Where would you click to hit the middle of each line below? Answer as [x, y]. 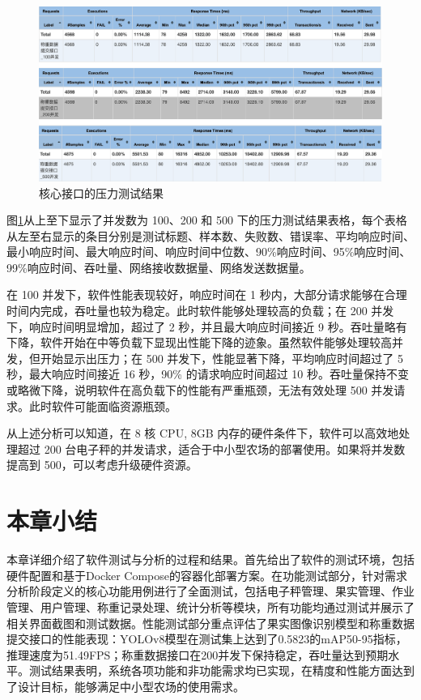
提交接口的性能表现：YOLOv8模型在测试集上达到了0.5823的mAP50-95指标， [207, 639]
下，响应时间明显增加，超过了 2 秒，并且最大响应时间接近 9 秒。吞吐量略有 [207, 326]
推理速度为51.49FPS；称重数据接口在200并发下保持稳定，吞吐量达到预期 [198, 654]
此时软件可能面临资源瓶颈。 [102, 405]
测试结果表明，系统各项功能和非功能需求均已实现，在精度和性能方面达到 [221, 670]
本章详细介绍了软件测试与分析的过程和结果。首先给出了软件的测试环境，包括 [210, 559]
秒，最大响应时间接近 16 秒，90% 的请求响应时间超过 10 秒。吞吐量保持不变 [208, 374]
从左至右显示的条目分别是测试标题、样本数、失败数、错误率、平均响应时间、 [210, 235]
